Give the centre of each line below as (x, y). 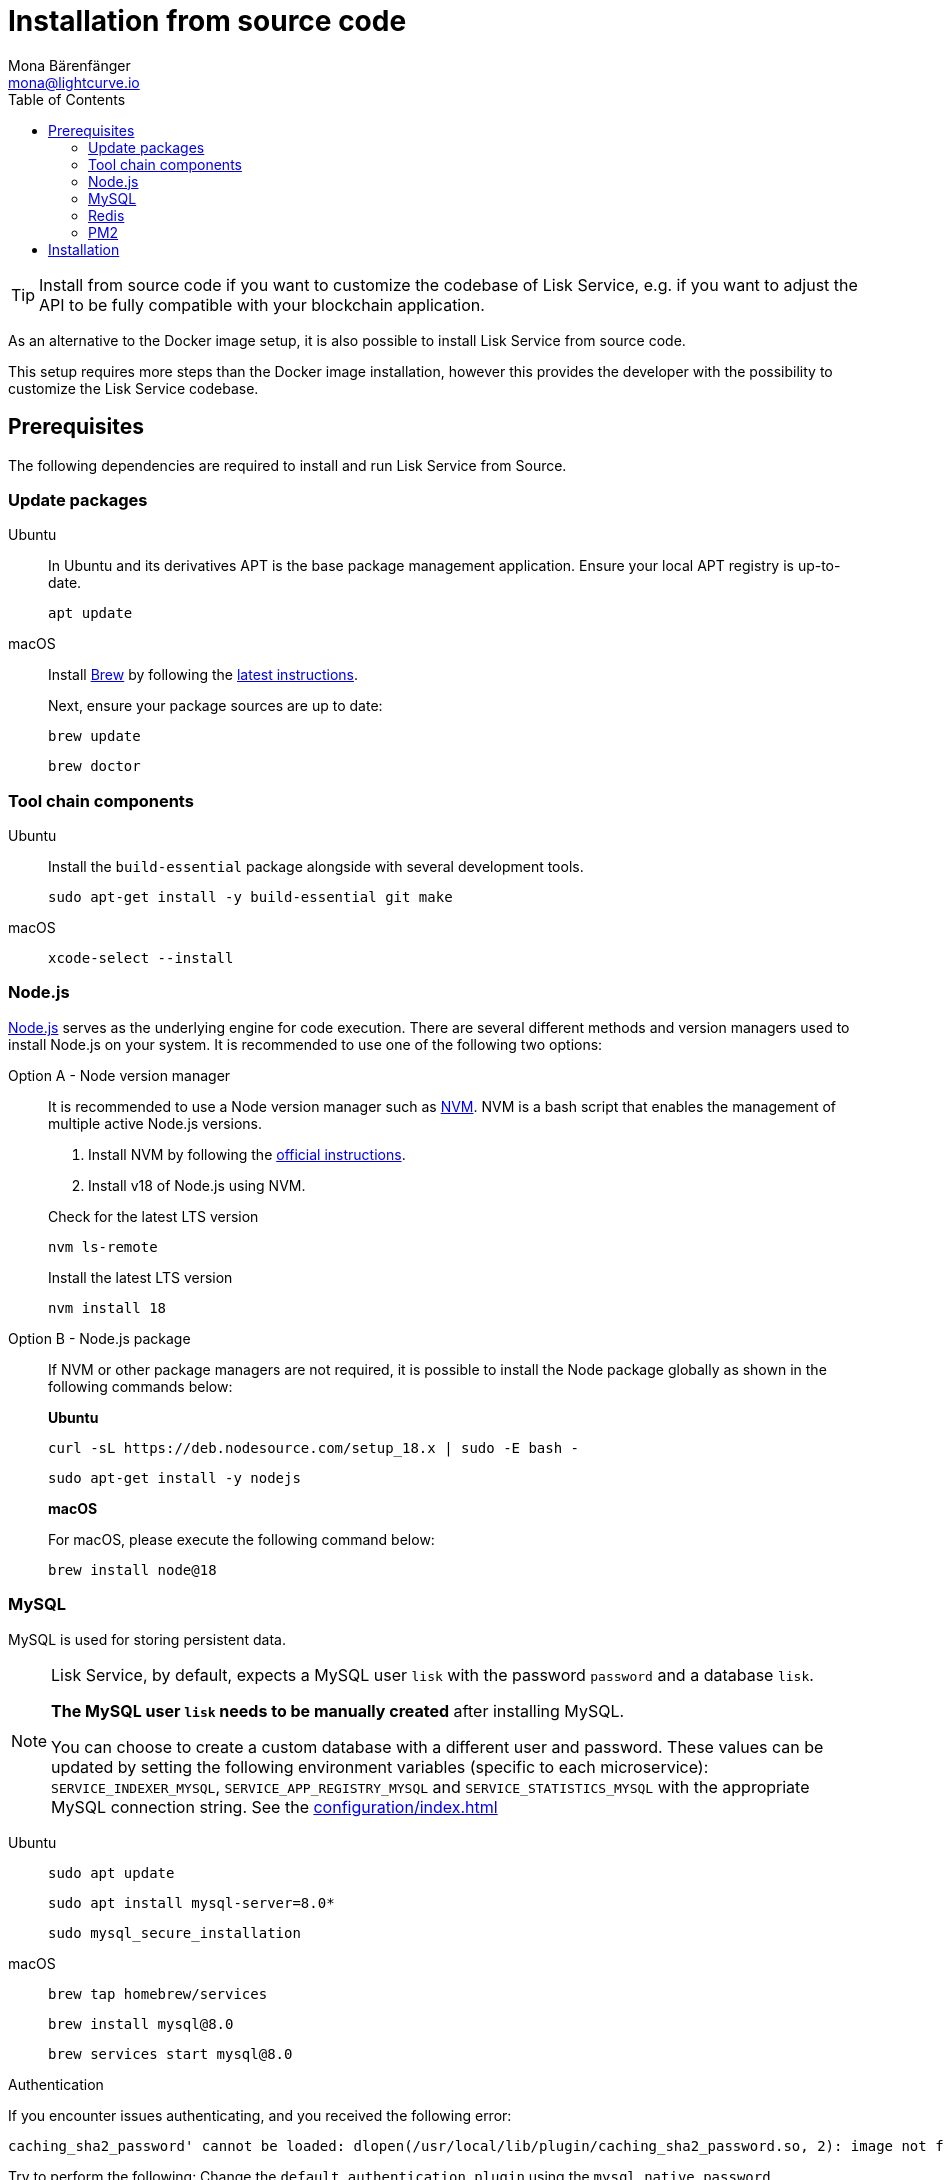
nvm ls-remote (103, 1246)
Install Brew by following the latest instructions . (203, 675)
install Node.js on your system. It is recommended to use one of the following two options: (305, 1044)
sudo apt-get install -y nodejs (174, 1477)
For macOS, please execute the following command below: (241, 1539)
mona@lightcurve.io (74, 82)
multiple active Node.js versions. (155, 1123)
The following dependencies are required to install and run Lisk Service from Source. (287, 465)
